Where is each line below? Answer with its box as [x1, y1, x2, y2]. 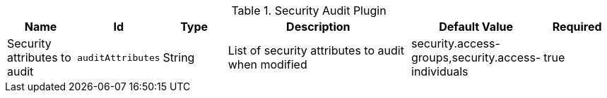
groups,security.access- [411, 50, 541, 64]
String [163, 50, 195, 64]
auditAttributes [77, 52, 160, 63]
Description [286, 20, 350, 34]
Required [552, 20, 602, 34]
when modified [228, 57, 307, 71]
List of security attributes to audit [228, 43, 404, 57]
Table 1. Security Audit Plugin [231, 3, 387, 17]
